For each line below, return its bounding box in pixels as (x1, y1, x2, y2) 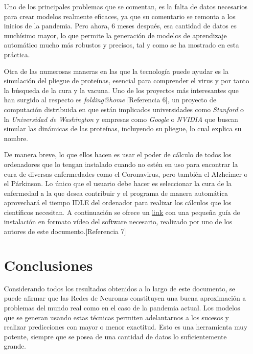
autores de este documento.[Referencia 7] (4, 226, 126, 236)
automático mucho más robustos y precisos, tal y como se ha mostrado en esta (4, 40, 239, 50)
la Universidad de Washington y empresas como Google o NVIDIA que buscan (4, 114, 238, 124)
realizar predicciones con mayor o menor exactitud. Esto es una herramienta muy (4, 322, 248, 332)
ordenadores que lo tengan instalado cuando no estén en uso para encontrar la (4, 159, 238, 169)
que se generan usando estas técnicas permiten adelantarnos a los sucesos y (4, 312, 229, 322)
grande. (4, 341, 26, 351)
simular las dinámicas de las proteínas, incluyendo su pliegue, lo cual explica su (4, 123, 242, 134)
